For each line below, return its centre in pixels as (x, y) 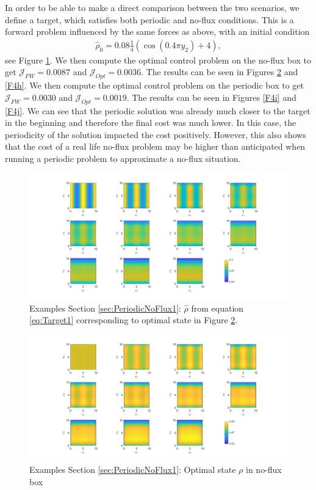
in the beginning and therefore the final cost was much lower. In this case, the (151, 122)
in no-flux (264, 470)
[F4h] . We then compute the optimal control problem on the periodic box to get (154, 85)
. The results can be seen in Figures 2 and (220, 72)
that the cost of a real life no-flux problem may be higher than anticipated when (155, 146)
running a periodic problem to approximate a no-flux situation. (123, 158)
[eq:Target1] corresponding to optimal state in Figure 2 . (134, 320)
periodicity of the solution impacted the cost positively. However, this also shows (156, 134)
